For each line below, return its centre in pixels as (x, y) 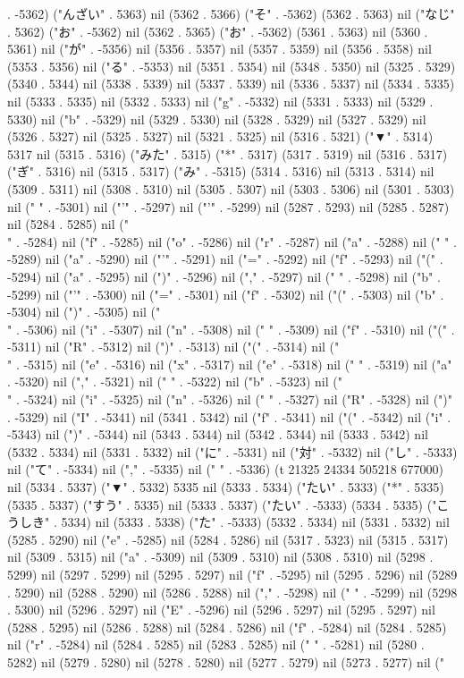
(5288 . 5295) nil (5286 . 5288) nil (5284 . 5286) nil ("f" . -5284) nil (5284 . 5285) (227, 627)
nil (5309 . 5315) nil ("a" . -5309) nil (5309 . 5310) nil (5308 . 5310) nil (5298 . (220, 557)
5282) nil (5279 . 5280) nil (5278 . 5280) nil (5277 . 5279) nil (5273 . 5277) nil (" (226, 661)
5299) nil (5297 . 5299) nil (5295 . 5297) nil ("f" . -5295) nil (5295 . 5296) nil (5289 (232, 574)
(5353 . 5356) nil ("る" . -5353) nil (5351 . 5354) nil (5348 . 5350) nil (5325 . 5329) (232, 66)
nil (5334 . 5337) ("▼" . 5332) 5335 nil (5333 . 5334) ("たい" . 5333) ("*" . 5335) (226, 487)
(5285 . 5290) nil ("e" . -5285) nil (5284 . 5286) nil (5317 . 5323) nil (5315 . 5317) (228, 539)
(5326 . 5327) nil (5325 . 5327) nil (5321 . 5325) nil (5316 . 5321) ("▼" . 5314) (220, 136)
